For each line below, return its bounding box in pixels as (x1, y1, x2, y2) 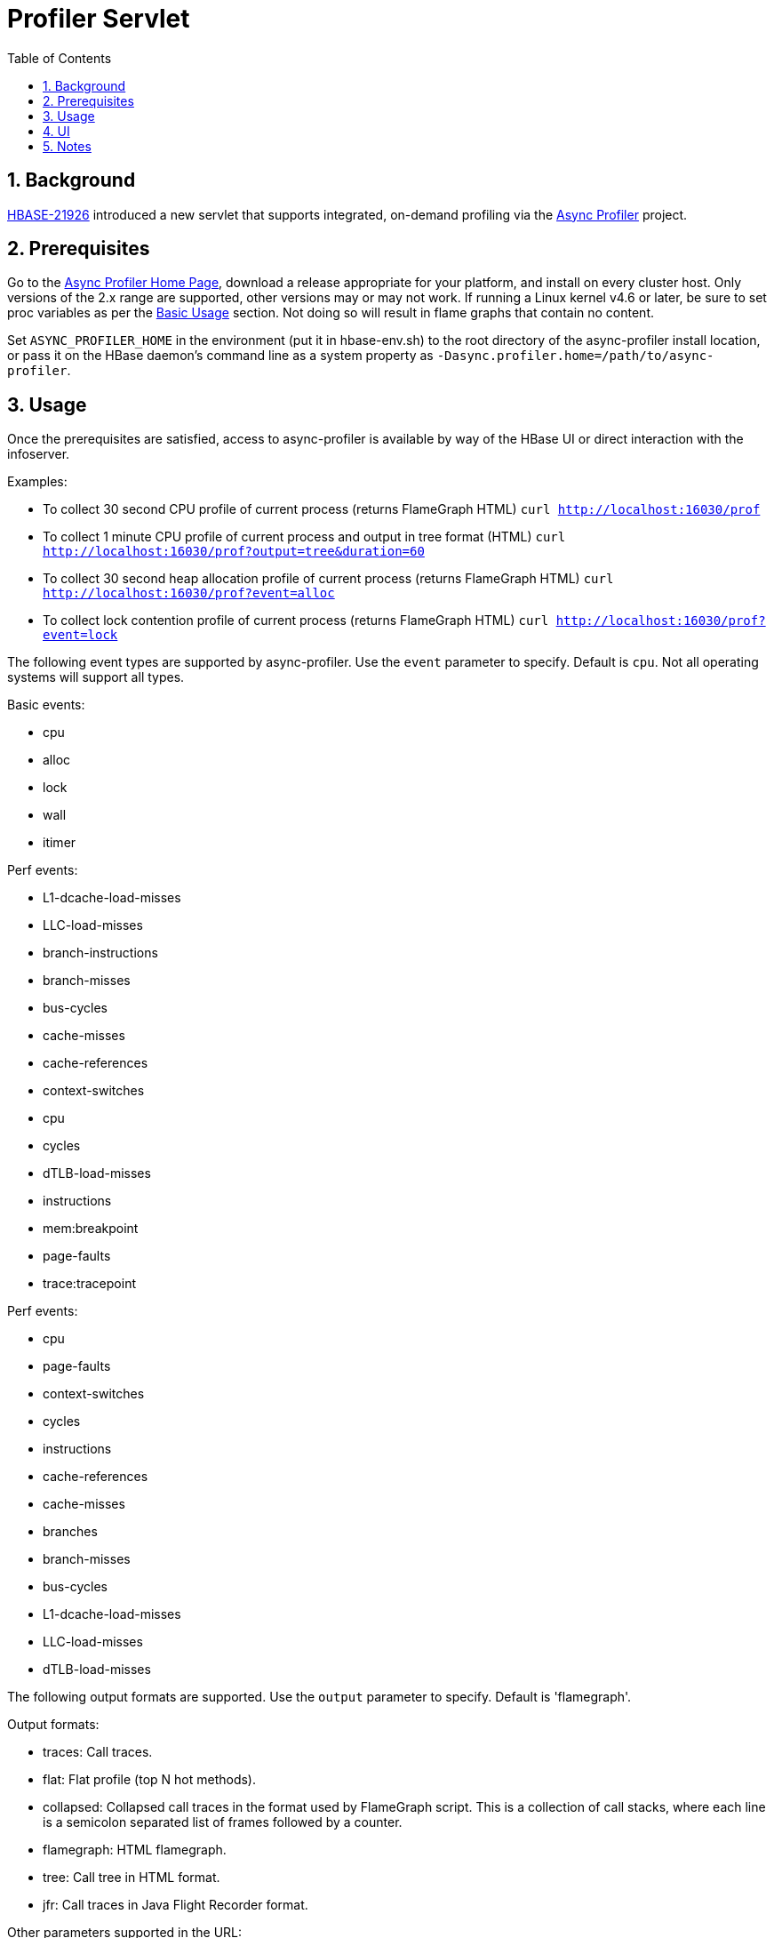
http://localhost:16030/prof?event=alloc (43, 586, 335, 601)
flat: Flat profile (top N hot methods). (43, 1772, 256, 1788)
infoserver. (7, 446, 70, 462)
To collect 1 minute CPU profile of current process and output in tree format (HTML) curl (43, 529, 566, 545)
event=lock (43, 628, 118, 643)
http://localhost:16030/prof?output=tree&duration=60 (43, 544, 425, 559)
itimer (43, 835, 76, 851)
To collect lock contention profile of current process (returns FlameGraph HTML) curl (43, 613, 549, 629)
